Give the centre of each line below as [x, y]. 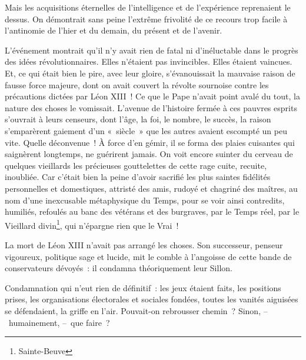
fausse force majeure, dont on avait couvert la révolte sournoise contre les [137, 84]
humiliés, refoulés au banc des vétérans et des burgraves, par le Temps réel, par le [152, 211]
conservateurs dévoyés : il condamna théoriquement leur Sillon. [119, 268]
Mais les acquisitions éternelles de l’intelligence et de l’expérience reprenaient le [148, 7]
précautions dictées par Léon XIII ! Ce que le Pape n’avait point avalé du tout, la [152, 96]
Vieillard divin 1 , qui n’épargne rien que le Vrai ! [92, 224]
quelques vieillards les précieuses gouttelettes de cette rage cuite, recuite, [136, 165]
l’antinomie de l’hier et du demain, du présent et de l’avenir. [114, 30]
